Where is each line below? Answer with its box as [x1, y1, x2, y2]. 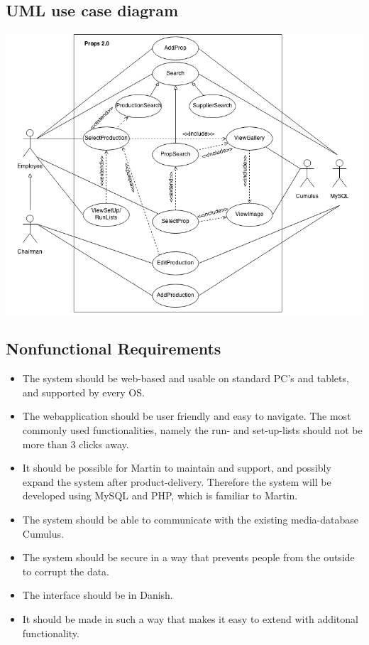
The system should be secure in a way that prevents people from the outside [22, 550, 355, 565]
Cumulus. [22, 526, 64, 541]
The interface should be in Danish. [22, 587, 173, 602]
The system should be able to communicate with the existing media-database [22, 512, 359, 526]
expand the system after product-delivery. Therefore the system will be [22, 474, 331, 489]
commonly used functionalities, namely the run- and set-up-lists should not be [22, 423, 363, 438]
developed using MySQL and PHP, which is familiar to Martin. [22, 488, 298, 503]
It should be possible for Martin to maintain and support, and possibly [22, 460, 331, 475]
